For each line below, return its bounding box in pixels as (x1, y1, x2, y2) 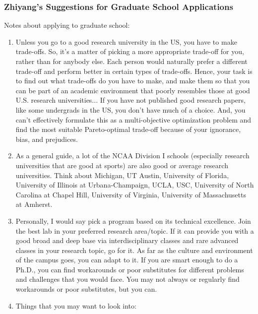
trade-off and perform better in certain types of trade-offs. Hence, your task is (15, 65, 253, 76)
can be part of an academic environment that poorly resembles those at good (15, 85, 250, 95)
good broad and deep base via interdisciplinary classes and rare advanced (15, 235, 239, 246)
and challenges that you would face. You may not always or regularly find (15, 274, 240, 284)
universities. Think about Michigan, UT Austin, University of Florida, (15, 170, 229, 180)
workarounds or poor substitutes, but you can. (15, 284, 157, 294)
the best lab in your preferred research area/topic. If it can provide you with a (15, 225, 254, 236)
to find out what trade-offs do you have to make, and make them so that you (15, 75, 250, 86)
